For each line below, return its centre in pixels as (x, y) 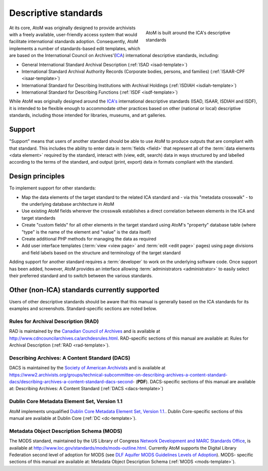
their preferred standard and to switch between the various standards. (81, 276)
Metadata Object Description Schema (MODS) (66, 431)
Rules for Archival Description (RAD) (54, 321)
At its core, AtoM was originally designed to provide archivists (72, 28)
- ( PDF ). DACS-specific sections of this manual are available (194, 382)
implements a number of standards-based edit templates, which (75, 48)
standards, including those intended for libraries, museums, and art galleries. (88, 115)
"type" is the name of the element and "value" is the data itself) (86, 232)
